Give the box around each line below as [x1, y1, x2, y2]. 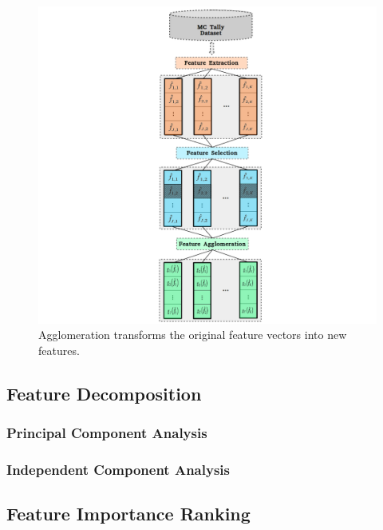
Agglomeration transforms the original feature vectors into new [38, 326, 347, 343]
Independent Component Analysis [6, 460, 230, 479]
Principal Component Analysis [6, 423, 207, 443]
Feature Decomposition [6, 381, 202, 405]
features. [38, 341, 80, 358]
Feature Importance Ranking [6, 501, 251, 526]
